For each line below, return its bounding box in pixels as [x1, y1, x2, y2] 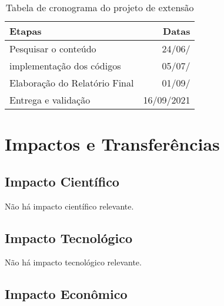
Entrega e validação [9, 93, 91, 107]
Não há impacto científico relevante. [5, 199, 134, 212]
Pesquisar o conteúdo [9, 42, 96, 55]
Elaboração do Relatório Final [9, 76, 134, 89]
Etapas [9, 24, 42, 38]
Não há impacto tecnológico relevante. [5, 256, 142, 268]
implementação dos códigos [9, 59, 121, 72]
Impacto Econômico [5, 285, 128, 303]
